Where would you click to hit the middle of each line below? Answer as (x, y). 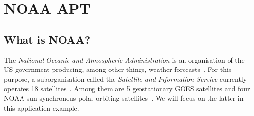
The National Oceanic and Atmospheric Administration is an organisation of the (124, 59)
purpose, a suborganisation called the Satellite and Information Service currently (126, 79)
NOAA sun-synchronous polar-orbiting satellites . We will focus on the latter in (124, 98)
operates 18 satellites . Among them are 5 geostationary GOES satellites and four (127, 88)
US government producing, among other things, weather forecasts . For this (118, 69)
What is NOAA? (47, 39)
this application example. (42, 107)
